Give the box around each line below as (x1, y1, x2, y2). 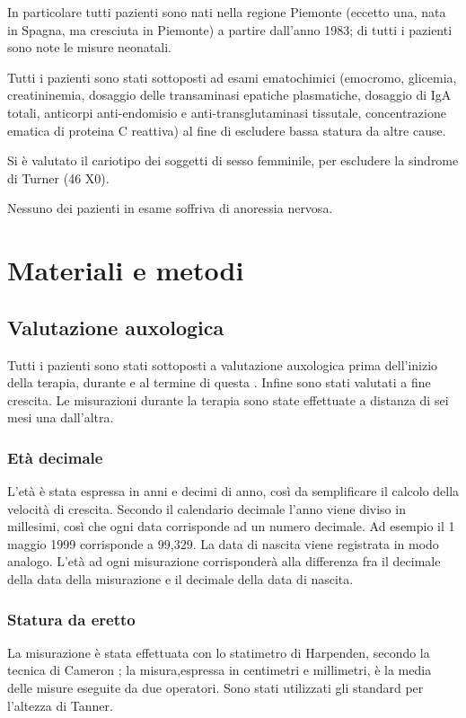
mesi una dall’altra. (7, 408, 114, 427)
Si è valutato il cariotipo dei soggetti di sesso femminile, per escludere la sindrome (7, 151, 459, 170)
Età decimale (7, 446, 103, 468)
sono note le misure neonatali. (7, 38, 171, 57)
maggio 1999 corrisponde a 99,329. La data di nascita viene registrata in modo (7, 534, 439, 553)
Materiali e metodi (7, 252, 244, 288)
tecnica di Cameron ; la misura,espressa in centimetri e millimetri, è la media (7, 660, 432, 679)
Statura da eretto (7, 607, 136, 630)
